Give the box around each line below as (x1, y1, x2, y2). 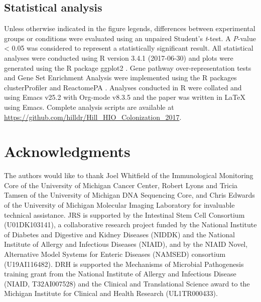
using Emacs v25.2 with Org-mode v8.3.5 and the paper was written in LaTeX (4, 92, 246, 102)
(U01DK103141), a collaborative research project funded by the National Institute (4, 219, 257, 230)
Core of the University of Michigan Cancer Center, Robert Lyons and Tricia (4, 180, 238, 190)
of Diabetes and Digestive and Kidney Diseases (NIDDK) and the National (4, 229, 235, 239)
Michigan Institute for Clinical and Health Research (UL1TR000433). (4, 288, 218, 298)
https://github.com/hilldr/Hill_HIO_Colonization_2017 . (4, 111, 182, 122)
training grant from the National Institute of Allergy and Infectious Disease (4, 268, 236, 279)
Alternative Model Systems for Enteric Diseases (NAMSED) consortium (4, 249, 226, 259)
